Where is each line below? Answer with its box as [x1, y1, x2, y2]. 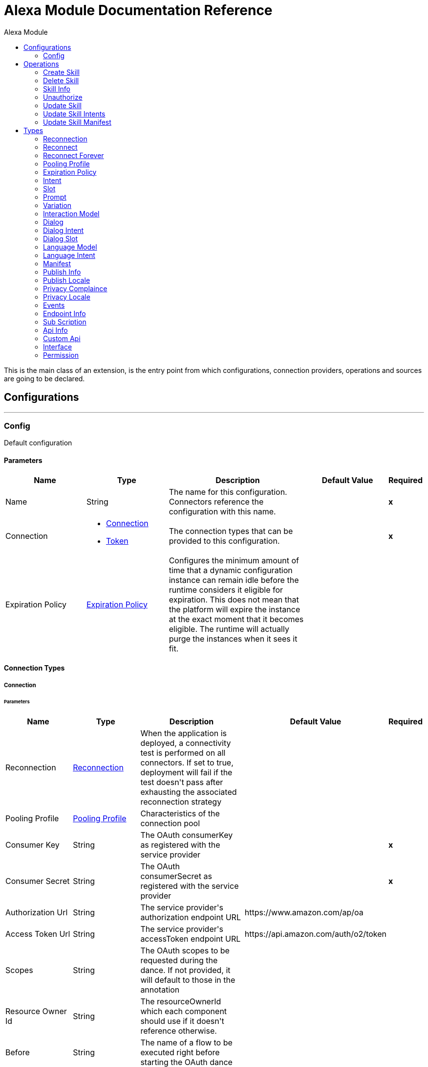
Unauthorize [43, 93, 83, 101]
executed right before [140, 1047, 220, 1058]
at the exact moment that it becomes [169, 614, 304, 624]
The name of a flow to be [140, 1038, 233, 1048]
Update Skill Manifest [43, 117, 111, 126]
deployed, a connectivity [140, 738, 231, 748]
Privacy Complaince [43, 284, 107, 293]
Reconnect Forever [43, 151, 104, 160]
